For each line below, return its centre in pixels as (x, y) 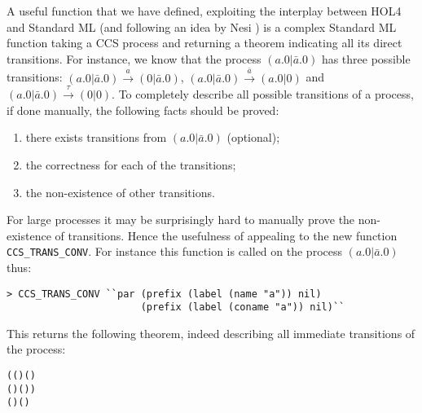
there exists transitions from (96, 137)
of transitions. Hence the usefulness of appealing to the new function (226, 235)
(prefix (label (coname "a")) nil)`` (243, 308)
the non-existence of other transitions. (120, 192)
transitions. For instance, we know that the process (134, 58)
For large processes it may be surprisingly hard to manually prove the (181, 220)
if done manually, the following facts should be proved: (143, 110)
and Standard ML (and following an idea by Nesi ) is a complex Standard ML (202, 26)
